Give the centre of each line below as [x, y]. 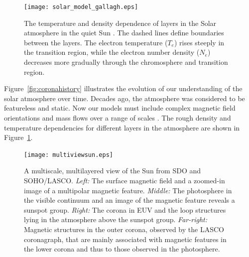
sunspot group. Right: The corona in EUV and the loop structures [125, 209]
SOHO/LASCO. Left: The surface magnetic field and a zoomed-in [124, 181]
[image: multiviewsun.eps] [68, 155]
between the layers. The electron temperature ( [96, 42]
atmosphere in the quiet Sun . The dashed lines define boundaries [124, 33]
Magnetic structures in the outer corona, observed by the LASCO [124, 229]
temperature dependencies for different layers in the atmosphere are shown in [122, 127]
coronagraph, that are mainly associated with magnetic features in [125, 239]
